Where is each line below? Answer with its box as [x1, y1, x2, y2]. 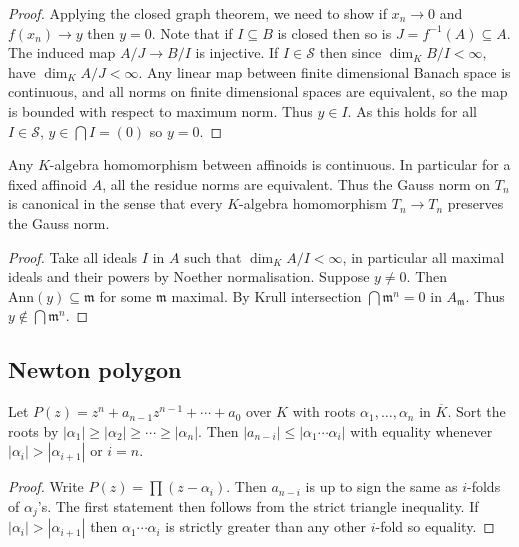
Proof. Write [8, 476, 84, 497]
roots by [8, 420, 59, 441]
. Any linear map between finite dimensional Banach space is [138, 61, 511, 82]
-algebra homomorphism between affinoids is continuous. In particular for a [49, 154, 511, 175]
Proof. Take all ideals [8, 246, 138, 267]
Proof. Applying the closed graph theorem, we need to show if [8, 3, 387, 23]
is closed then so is [277, 22, 392, 43]
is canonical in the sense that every [8, 193, 223, 214]
